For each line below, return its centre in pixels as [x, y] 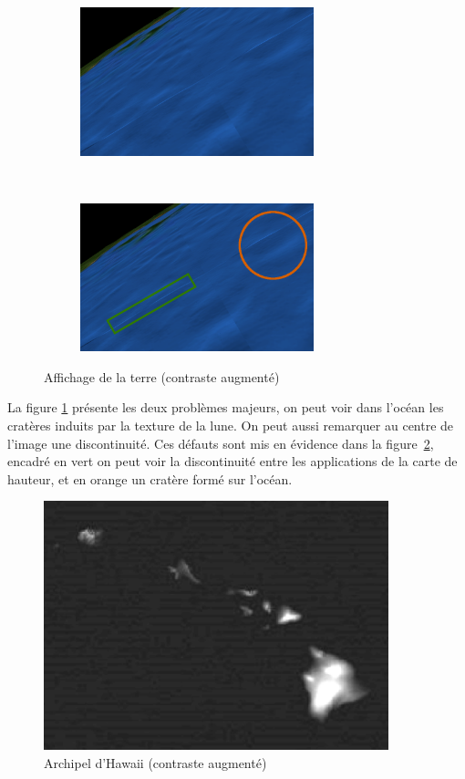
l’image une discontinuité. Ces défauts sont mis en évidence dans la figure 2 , [221, 443]
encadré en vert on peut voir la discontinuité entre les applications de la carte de [232, 461]
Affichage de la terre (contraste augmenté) [162, 376]
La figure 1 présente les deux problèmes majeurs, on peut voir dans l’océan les [226, 407]
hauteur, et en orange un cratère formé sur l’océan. [150, 478]
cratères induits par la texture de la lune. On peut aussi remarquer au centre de [231, 425]
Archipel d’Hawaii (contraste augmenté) [155, 763]
